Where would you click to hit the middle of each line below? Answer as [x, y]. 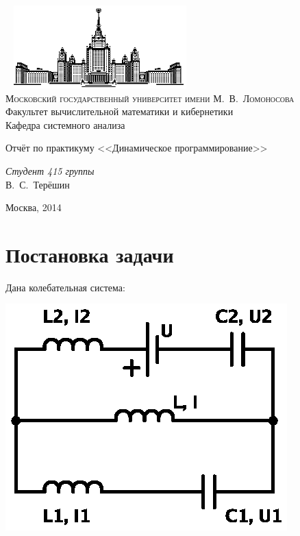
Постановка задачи [90, 254]
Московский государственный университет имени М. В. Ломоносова [150, 98]
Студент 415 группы [50, 170]
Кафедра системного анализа [65, 124]
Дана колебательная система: [65, 287]
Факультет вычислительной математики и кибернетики [120, 111]
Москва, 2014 [34, 207]
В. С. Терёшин [38, 184]
